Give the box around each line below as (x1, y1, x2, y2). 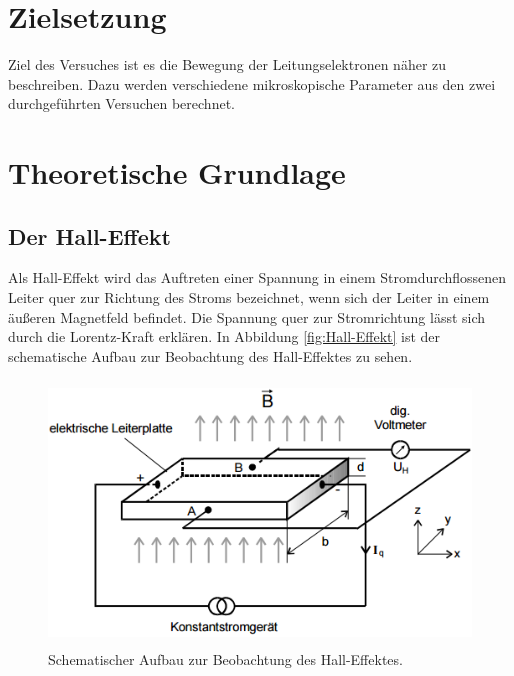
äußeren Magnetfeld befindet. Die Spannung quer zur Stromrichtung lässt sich (8, 306, 486, 327)
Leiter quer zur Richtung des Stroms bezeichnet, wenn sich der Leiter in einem (8, 287, 490, 308)
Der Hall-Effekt (8, 220, 171, 251)
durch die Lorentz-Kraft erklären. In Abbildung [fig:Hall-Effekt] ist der (8, 326, 441, 347)
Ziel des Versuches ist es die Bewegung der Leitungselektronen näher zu (8, 54, 447, 75)
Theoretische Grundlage (8, 152, 346, 193)
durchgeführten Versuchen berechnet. (8, 93, 235, 114)
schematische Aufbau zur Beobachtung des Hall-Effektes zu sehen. (8, 345, 413, 366)
